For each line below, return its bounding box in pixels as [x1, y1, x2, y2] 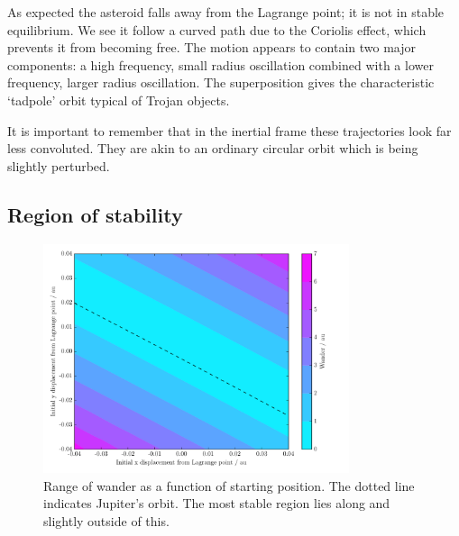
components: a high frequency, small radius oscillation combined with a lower [7, 55, 434, 74]
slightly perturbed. [7, 156, 110, 175]
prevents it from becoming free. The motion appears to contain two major [7, 38, 416, 57]
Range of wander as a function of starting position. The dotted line [43, 476, 415, 495]
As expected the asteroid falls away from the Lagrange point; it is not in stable [7, 3, 445, 21]
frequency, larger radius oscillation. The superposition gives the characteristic [7, 73, 435, 92]
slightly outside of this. [43, 511, 170, 530]
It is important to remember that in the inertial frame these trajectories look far [7, 121, 452, 140]
